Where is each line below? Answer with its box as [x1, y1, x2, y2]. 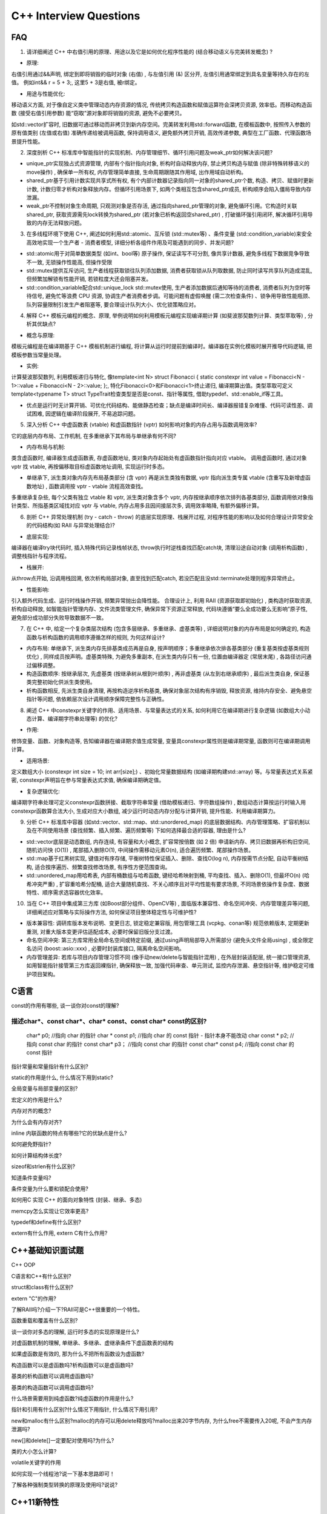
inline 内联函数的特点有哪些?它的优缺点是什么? [11, 1129, 127, 1137]
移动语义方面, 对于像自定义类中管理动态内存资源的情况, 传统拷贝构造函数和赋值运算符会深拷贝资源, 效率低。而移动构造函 [11, 101, 312, 108]
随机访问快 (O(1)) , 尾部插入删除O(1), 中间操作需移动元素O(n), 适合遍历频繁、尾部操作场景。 [26, 847, 254, 854]
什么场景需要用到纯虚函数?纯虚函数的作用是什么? [11, 1395, 134, 1402]
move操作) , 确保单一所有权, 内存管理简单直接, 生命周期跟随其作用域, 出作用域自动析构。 [26, 168, 247, 176]
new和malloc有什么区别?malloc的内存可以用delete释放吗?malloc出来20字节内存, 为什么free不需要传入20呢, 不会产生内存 [11, 1417, 312, 1424]
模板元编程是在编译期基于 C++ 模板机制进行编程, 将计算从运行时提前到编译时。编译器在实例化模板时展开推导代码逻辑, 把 [11, 343, 312, 350]
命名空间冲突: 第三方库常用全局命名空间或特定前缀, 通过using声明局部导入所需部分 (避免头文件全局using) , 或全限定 [26, 936, 314, 944]
